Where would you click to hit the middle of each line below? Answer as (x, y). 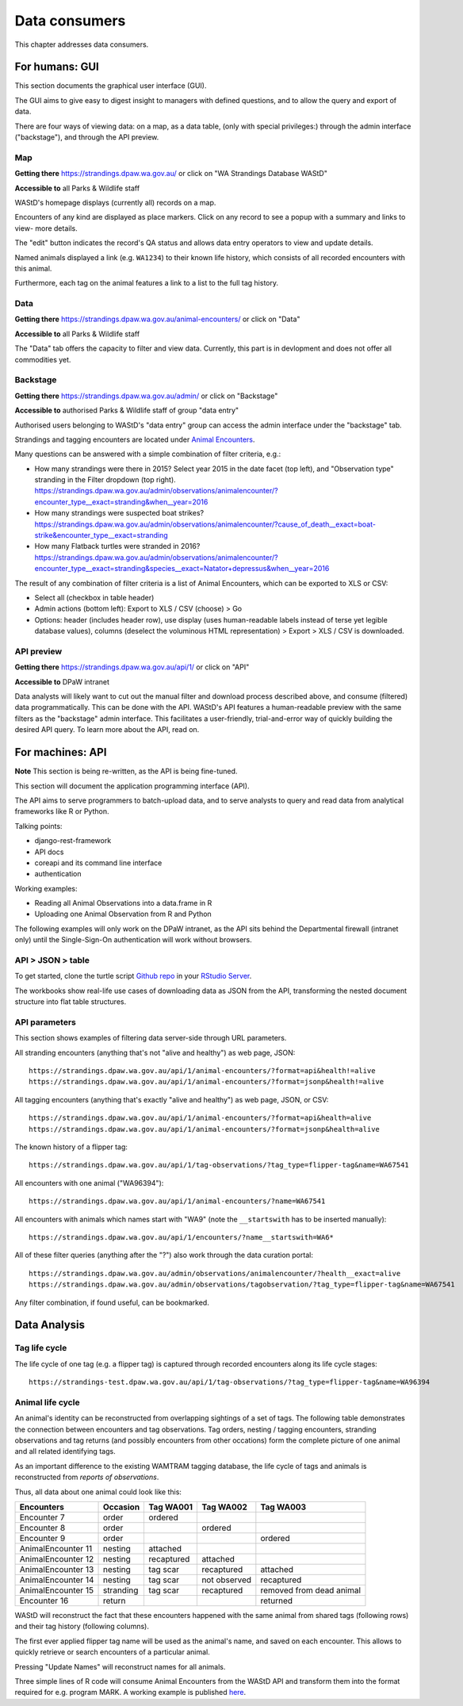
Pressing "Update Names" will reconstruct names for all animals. (120, 1666)
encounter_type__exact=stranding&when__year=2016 (121, 502)
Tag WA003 (283, 1507)
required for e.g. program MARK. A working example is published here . (130, 1693)
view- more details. (46, 228)
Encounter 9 (42, 1538)
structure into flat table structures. (71, 1002)
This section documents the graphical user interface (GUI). (111, 86)
